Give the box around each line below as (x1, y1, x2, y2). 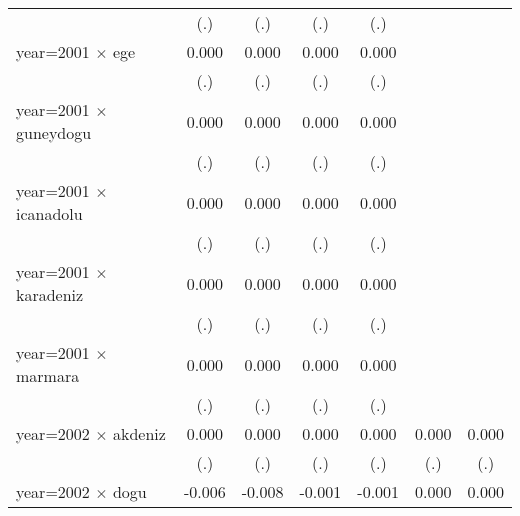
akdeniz (112, 422, 166, 445)
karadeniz (16, 283, 84, 306)
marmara (16, 364, 80, 387)
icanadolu (16, 202, 83, 225)
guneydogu (16, 121, 92, 144)
